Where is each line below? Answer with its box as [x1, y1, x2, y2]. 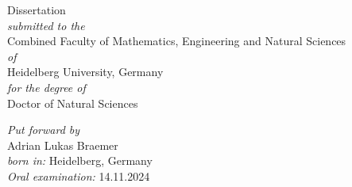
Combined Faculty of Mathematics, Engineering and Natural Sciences [7, 32, 346, 49]
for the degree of [7, 78, 86, 95]
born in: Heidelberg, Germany [7, 152, 153, 169]
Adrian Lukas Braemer [7, 136, 118, 153]
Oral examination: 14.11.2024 [7, 167, 150, 184]
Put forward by [7, 121, 80, 138]
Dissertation [7, 2, 66, 17]
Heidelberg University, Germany [7, 63, 164, 80]
